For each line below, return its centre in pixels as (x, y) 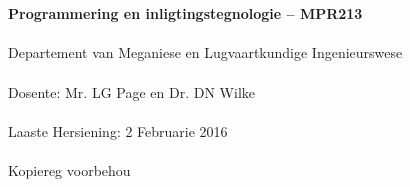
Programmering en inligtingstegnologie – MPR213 (185, 13)
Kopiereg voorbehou (69, 169)
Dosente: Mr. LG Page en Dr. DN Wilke (131, 91)
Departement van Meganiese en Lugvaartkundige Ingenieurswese (205, 52)
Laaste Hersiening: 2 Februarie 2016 (118, 130)
